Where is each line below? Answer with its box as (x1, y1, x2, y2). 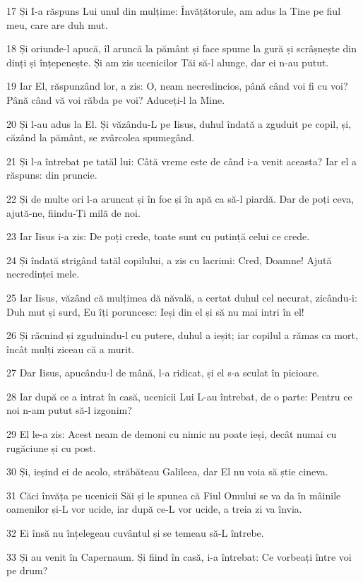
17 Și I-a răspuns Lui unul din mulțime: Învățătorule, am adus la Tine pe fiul (6, 4, 341, 18)
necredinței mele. (6, 266, 80, 281)
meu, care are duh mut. (6, 17, 108, 32)
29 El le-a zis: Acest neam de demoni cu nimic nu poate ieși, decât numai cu (6, 427, 337, 441)
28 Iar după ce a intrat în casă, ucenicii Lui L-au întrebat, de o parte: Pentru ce (6, 388, 352, 403)
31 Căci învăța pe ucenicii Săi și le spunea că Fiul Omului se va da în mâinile (6, 487, 341, 502)
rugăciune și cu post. (6, 440, 96, 455)
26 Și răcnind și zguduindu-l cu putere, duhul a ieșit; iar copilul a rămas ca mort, (6, 328, 358, 343)
